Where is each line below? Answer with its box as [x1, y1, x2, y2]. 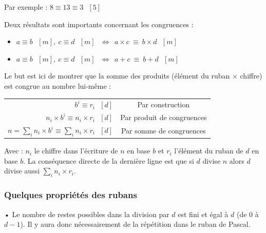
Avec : [4, 145, 23, 156]
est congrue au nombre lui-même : [4, 80, 111, 91]
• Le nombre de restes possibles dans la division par [4, 208, 169, 219]
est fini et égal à [178, 208, 229, 219]
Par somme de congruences [121, 125, 206, 136]
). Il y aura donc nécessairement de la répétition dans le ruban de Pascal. [20, 219, 251, 229]
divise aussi [4, 165, 40, 176]
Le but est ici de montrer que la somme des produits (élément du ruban [4, 70, 230, 81]
